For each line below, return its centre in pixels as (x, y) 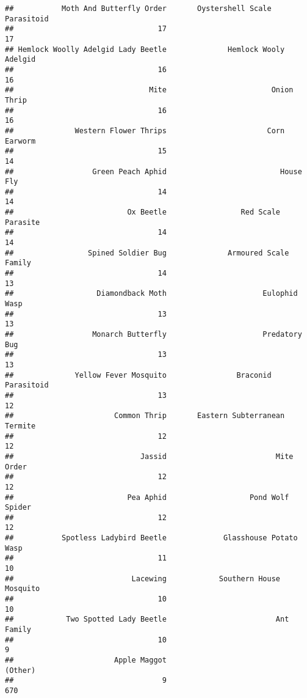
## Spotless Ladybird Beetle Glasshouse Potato (151, 538)
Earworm (20, 141)
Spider (18, 508)
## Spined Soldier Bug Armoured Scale (147, 253)
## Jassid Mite (149, 456)
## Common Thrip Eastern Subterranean (145, 416)
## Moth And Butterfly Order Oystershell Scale (138, 9)
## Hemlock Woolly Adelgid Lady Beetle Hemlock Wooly (145, 49)
